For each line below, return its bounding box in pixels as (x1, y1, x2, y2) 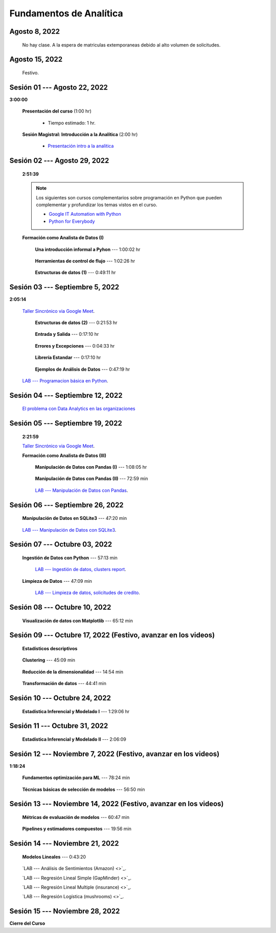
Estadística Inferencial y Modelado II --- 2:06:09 (22, 736, 126, 742)
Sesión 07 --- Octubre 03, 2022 (9, 540, 112, 549)
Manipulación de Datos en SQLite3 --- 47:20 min (22, 515, 127, 521)
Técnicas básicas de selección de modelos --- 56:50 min (22, 786, 145, 792)
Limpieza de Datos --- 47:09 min (22, 578, 92, 584)
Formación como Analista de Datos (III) (22, 452, 107, 459)
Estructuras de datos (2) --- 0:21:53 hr (35, 320, 118, 326)
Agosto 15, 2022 (9, 55, 63, 64)
